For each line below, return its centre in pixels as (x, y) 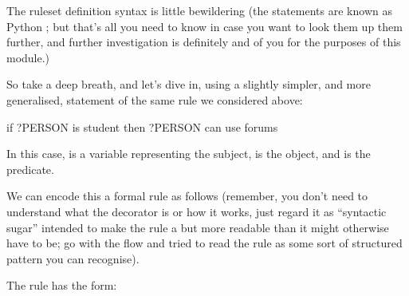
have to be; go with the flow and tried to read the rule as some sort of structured (204, 243)
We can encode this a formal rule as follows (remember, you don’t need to (187, 196)
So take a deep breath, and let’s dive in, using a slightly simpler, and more (189, 84)
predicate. (30, 169)
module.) (28, 57)
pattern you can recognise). (73, 258)
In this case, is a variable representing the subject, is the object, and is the (189, 154)
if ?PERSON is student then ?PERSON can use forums (142, 126)
